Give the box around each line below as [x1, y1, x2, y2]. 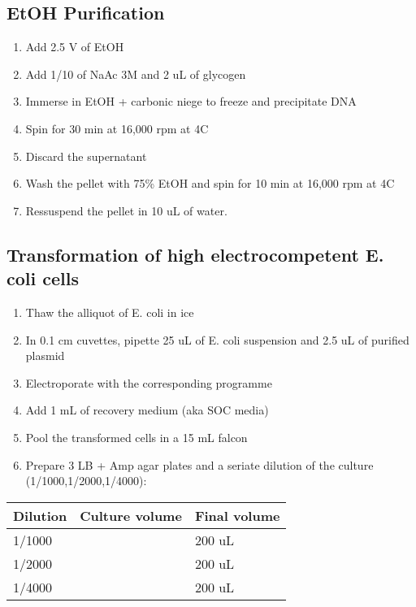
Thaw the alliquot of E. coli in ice [25, 303, 194, 320]
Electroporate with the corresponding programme [25, 374, 272, 391]
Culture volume [80, 505, 182, 525]
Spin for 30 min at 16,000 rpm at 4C [25, 119, 209, 137]
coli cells [6, 266, 79, 291]
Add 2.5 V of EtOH [25, 38, 124, 55]
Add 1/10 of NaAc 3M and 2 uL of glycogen [25, 65, 246, 82]
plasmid [25, 347, 65, 364]
